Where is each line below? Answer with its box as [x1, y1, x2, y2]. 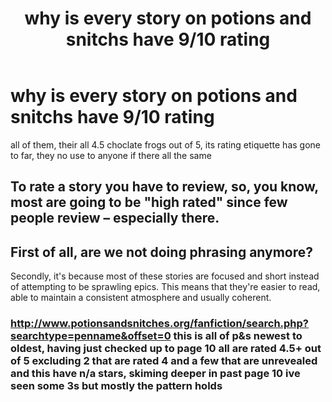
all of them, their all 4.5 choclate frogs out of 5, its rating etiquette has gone [10, 138, 322, 151]
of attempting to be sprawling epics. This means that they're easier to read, [10, 281, 321, 293]
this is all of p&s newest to [173, 329, 303, 343]
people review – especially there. [10, 210, 220, 227]
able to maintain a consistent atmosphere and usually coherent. [10, 292, 272, 304]
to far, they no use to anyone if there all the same [10, 149, 212, 161]
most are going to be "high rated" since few [10, 194, 288, 211]
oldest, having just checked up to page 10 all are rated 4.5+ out [10, 342, 322, 356]
